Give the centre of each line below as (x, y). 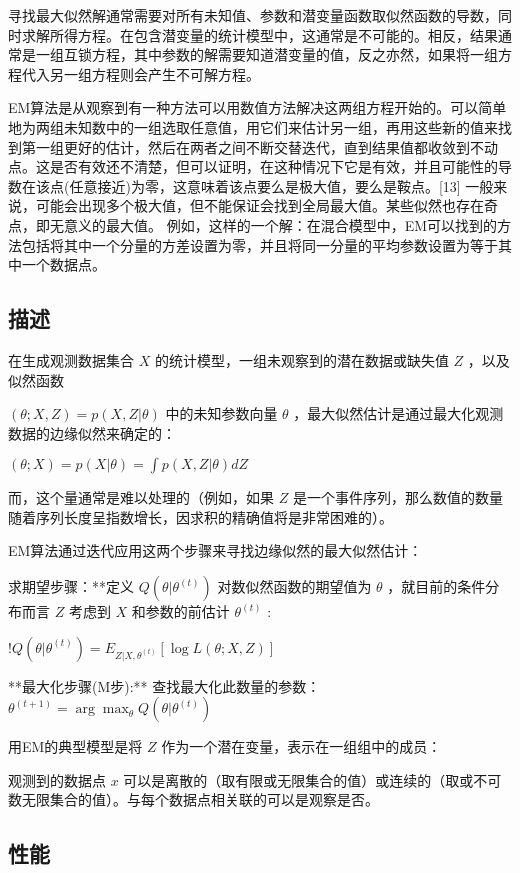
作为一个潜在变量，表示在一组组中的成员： (301, 746)
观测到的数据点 (57, 779)
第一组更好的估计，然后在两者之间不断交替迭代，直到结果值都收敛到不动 (259, 146)
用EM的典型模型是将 (75, 746)
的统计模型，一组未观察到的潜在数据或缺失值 (301, 359)
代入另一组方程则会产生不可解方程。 (140, 73)
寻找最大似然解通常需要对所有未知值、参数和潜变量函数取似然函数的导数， (253, 15)
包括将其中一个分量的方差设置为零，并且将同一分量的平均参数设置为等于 (259, 244)
